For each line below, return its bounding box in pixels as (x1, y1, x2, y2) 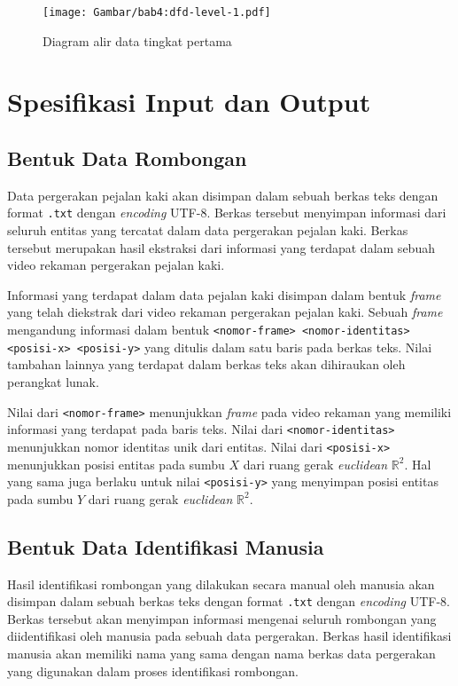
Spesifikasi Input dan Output (7, 83, 371, 120)
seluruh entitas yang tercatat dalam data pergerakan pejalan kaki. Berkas (7, 221, 408, 240)
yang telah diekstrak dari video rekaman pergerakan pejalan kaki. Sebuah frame (7, 303, 443, 321)
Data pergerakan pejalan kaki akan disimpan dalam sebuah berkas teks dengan (7, 185, 439, 204)
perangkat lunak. (7, 372, 99, 390)
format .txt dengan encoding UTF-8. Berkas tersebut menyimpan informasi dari (7, 203, 446, 222)
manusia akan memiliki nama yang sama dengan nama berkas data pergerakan (7, 644, 436, 662)
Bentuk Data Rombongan (7, 145, 247, 172)
